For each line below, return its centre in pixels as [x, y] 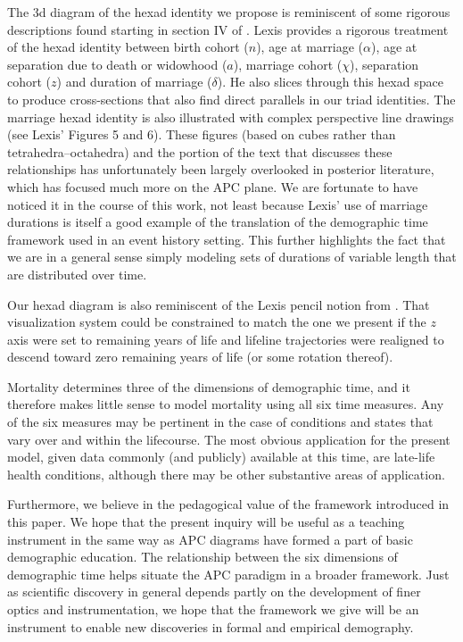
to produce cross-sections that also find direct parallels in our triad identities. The [231, 99]
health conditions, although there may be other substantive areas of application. [226, 474]
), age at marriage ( [310, 47]
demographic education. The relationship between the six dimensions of [203, 557]
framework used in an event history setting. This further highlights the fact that [227, 239]
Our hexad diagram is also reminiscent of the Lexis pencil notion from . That [219, 304]
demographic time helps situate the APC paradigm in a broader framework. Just [228, 574]
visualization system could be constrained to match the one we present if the [217, 322]
